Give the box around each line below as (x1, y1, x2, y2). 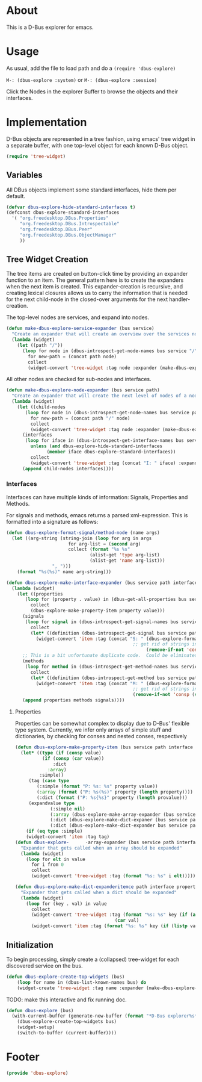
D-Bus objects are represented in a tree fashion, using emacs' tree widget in (6, 135, 195, 142)
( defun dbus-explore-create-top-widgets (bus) (6, 974, 125, 980)
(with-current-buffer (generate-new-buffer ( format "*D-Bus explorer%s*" (11, 1013, 200, 1019)
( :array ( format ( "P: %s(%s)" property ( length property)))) (37, 789, 194, 795)
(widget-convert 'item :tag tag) (26, 834, 110, 840)
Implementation (6, 116, 87, 129)
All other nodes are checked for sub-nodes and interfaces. (6, 376, 151, 383)
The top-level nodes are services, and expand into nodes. (6, 314, 149, 321)
